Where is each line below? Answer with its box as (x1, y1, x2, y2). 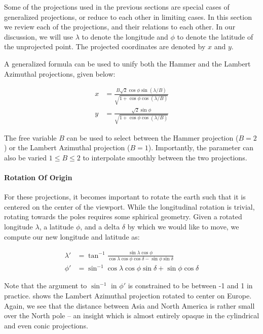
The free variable (4, 132, 57, 143)
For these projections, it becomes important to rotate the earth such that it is (4, 191, 246, 202)
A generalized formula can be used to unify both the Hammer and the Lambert (4, 58, 251, 69)
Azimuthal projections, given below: (4, 68, 116, 79)
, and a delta (80, 221, 120, 231)
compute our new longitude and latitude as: (4, 231, 140, 242)
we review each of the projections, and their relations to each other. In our (4, 21, 236, 32)
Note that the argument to (4, 280, 87, 291)
